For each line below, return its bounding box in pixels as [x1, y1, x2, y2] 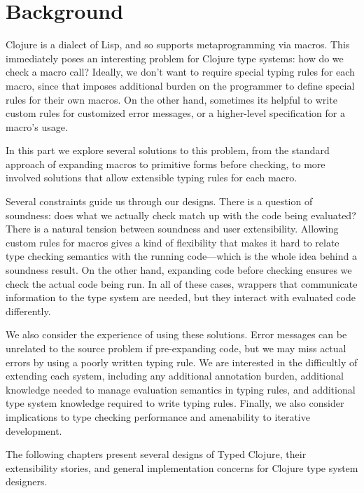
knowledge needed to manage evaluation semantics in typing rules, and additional [6, 382, 356, 396]
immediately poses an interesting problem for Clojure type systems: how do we [6, 50, 344, 65]
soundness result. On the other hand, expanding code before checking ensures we [6, 263, 352, 277]
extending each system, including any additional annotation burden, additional [6, 368, 344, 383]
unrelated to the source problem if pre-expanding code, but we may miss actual [6, 341, 346, 355]
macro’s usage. [6, 119, 68, 134]
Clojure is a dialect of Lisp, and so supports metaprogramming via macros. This [6, 37, 350, 52]
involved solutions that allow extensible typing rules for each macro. [6, 170, 297, 185]
